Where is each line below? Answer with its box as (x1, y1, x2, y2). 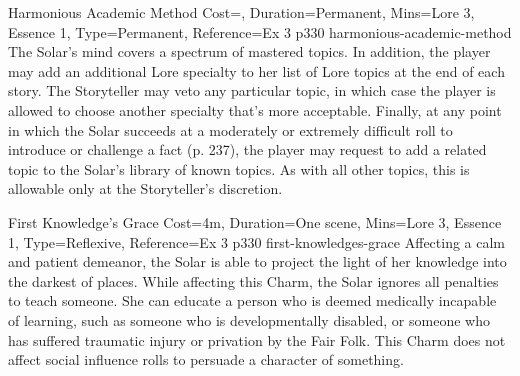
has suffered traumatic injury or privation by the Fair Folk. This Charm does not (8, 329, 506, 350)
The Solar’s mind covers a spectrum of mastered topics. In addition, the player (8, 41, 491, 62)
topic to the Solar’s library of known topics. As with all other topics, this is (8, 158, 470, 179)
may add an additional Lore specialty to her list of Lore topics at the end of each (8, 60, 505, 81)
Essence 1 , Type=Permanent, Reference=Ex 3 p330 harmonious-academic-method (8, 21, 512, 42)
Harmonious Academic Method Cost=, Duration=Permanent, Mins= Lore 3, (8, 2, 475, 22)
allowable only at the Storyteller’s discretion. (8, 178, 283, 199)
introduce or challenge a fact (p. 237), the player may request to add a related (8, 139, 487, 160)
